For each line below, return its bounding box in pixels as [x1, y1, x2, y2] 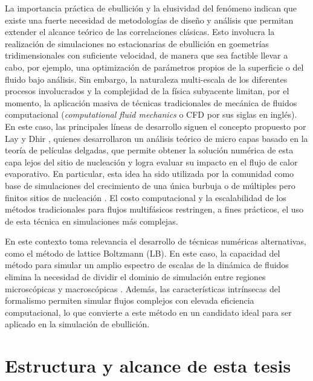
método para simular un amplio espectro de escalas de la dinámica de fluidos [5, 258, 289, 271]
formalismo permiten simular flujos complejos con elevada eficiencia [5, 294, 254, 307]
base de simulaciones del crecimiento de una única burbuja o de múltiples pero [5, 179, 295, 191]
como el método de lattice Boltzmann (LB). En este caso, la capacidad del [5, 246, 280, 259]
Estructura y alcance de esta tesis [5, 353, 291, 378]
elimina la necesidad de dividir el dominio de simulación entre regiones [5, 271, 266, 283]
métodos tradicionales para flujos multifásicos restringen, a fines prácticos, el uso [5, 203, 303, 216]
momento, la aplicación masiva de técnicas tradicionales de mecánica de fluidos [5, 96, 297, 109]
